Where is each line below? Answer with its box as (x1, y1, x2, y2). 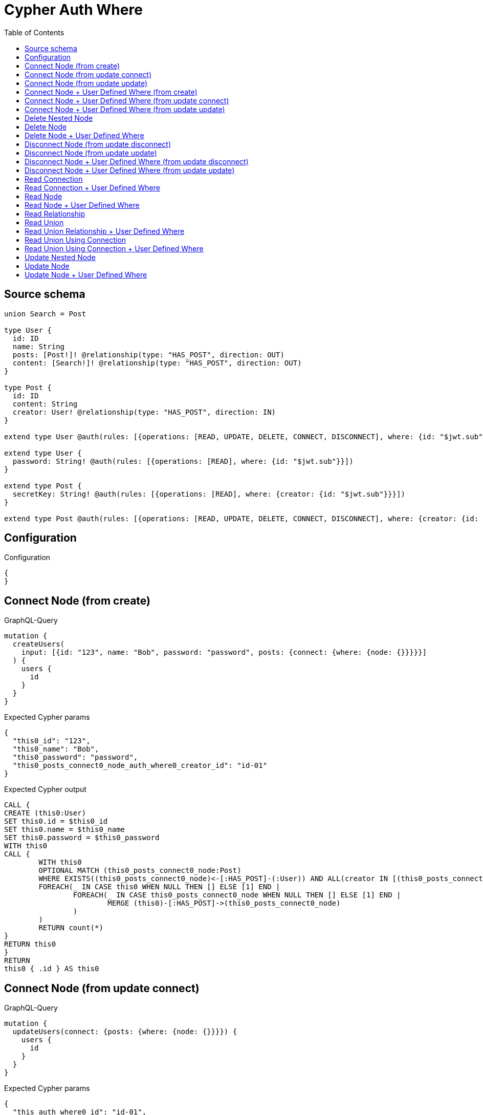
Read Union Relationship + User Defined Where (25, 226, 185, 235)
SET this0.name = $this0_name (4, 825, 125, 834)
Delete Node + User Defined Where (25, 131, 144, 140)
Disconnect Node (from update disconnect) (25, 139, 171, 148)
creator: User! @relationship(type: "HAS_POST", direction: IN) (12, 408, 276, 416)
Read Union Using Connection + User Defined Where (25, 244, 204, 253)
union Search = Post (4, 309, 86, 318)
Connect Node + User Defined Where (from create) (25, 87, 197, 96)
